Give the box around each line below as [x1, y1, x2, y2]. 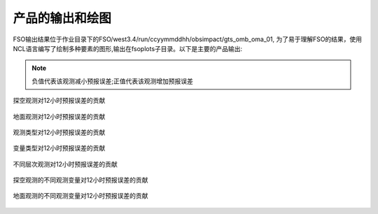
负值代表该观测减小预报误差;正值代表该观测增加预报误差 [31, 77, 194, 85]
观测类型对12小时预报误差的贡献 [13, 128, 106, 136]
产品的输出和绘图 [13, 10, 112, 26]
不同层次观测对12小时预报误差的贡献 [13, 159, 118, 168]
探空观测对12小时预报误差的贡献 [13, 97, 106, 105]
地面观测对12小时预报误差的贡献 [13, 112, 106, 120]
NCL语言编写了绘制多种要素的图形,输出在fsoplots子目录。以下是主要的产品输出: [13, 44, 243, 52]
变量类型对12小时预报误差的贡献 [13, 144, 106, 152]
